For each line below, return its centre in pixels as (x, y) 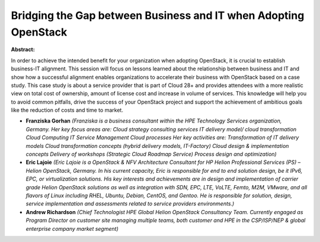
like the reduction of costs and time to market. (67, 110)
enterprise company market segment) (72, 228)
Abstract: (23, 50)
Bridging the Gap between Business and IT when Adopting (158, 15)
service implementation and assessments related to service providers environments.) (130, 204)
